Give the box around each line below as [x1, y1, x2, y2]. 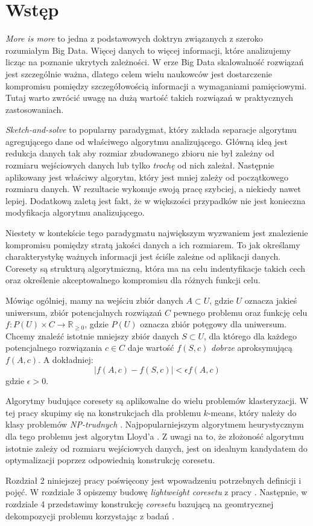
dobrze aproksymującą [211, 341, 292, 354]
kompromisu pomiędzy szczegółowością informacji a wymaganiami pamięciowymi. [5, 79, 307, 92]
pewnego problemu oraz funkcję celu [173, 306, 308, 318]
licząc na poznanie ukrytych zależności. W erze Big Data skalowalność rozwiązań [5, 56, 304, 68]
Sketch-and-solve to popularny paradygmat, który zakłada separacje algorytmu [5, 123, 297, 136]
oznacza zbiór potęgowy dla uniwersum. [140, 318, 287, 330]
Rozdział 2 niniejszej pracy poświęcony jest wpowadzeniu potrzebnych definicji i [5, 473, 302, 486]
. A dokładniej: [38, 353, 93, 365]
